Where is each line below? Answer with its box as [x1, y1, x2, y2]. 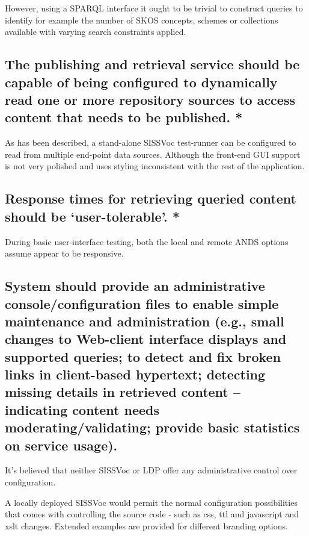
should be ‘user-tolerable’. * [5, 207, 180, 225]
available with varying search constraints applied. [5, 25, 186, 38]
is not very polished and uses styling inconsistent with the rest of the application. [5, 160, 305, 172]
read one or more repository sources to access [5, 90, 295, 108]
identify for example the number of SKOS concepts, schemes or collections [5, 13, 278, 26]
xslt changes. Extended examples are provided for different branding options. [5, 519, 288, 532]
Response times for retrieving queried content [5, 189, 296, 208]
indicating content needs [5, 400, 160, 419]
